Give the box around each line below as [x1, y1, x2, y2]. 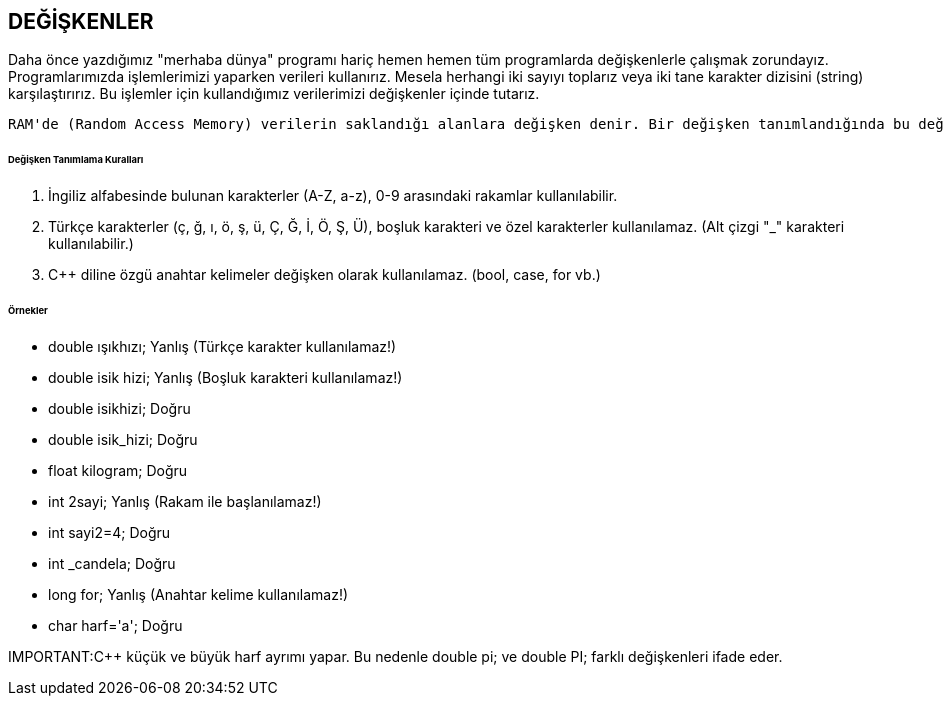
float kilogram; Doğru [48, 461, 188, 479]
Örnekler [8, 304, 48, 316]
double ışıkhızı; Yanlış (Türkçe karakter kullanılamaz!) [48, 337, 397, 355]
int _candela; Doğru [48, 554, 176, 572]
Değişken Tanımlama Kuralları [8, 154, 144, 166]
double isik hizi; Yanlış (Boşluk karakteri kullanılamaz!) [48, 368, 403, 386]
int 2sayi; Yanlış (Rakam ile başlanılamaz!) [48, 492, 322, 510]
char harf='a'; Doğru [48, 616, 183, 634]
